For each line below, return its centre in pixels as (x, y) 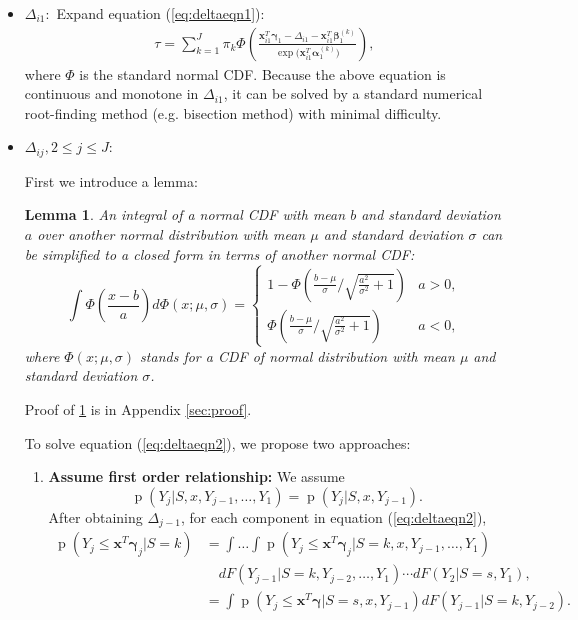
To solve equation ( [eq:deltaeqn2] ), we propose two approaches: (217, 442)
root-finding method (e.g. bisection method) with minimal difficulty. (233, 112)
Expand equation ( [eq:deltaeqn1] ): (160, 13)
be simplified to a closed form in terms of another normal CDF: (219, 253)
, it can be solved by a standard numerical (353, 93)
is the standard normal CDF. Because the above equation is (262, 73)
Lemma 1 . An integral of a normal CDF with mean (185, 214)
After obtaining (95, 516)
